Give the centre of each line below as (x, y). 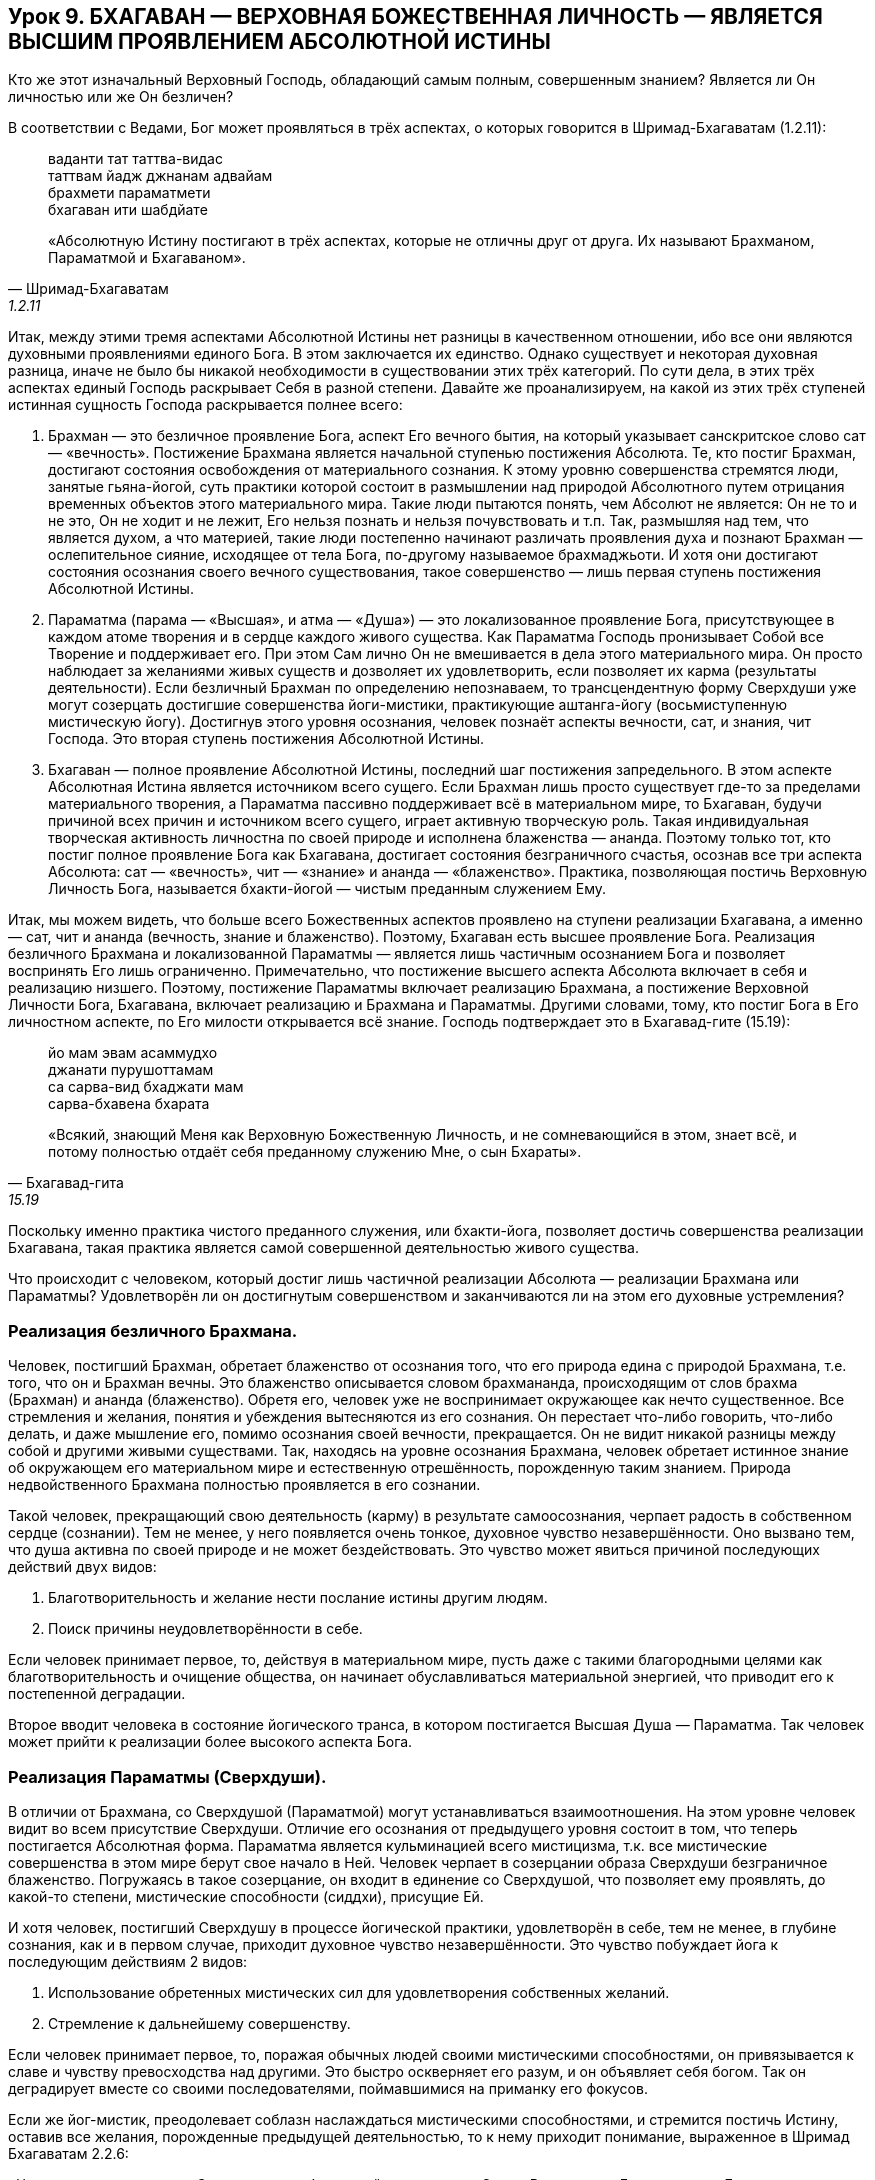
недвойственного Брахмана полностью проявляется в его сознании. (244, 1485)
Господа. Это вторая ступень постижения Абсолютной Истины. (266, 739)
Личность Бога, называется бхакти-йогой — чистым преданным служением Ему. (327, 889)
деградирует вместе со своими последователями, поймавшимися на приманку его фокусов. (328, 2088)
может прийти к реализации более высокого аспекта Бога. (210, 1742)
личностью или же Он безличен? (121, 97)
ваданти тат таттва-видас (135, 159)
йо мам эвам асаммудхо (133, 1053)
